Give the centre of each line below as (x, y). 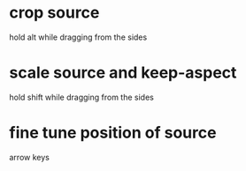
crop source (54, 13)
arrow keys (30, 157)
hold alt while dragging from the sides (78, 37)
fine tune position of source (113, 133)
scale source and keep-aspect (123, 73)
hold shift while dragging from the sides (82, 97)
